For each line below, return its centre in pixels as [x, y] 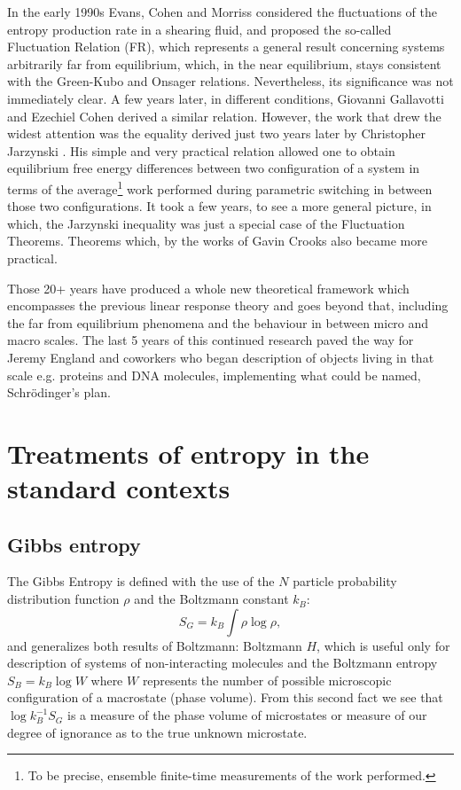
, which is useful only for [383, 645]
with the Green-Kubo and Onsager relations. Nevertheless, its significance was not [230, 81]
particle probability [345, 581]
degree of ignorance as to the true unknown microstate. [157, 732]
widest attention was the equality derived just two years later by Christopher [216, 133]
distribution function [63, 599]
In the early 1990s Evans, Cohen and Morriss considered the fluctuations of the [222, 12]
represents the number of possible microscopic [267, 680]
